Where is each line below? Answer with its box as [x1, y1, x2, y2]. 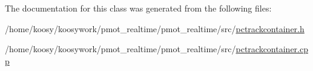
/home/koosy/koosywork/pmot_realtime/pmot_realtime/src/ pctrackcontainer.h [5, 22, 305, 35]
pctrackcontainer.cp [236, 42, 308, 55]
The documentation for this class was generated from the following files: [5, 2, 272, 14]
